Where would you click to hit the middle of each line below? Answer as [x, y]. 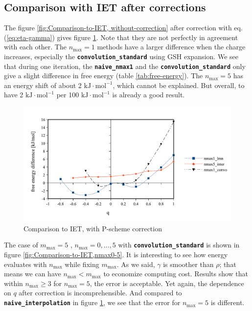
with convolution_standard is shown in [179, 245]
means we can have [33, 274]
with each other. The [35, 47]
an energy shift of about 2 [43, 85]
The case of [21, 245]
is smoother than [188, 264]
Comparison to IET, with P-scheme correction [93, 228]
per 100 [68, 95]
